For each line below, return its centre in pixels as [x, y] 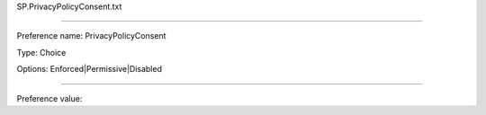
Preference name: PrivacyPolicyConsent [91, 36]
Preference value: [49, 98]
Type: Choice [41, 52]
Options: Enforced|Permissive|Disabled [89, 69]
